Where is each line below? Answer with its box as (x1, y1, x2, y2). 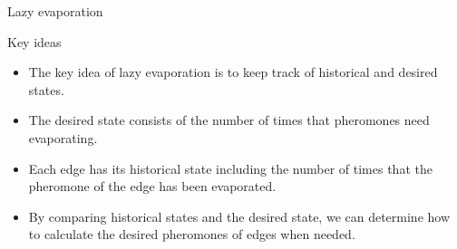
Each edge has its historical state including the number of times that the (28, 158, 433, 177)
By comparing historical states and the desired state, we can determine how (28, 206, 451, 225)
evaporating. (28, 128, 98, 147)
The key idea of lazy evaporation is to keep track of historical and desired (28, 62, 438, 81)
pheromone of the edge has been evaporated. (28, 177, 277, 196)
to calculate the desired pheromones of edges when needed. (28, 225, 355, 244)
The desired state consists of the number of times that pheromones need (28, 110, 430, 129)
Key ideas (7, 32, 62, 51)
